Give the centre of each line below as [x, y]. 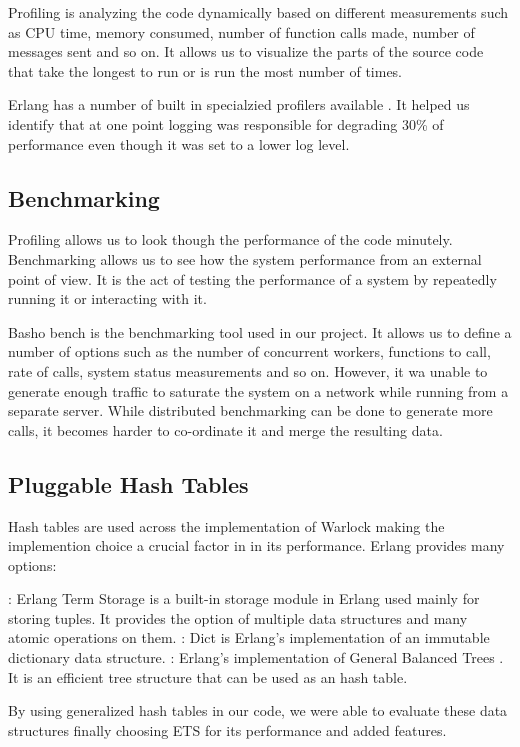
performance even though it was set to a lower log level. [179, 143]
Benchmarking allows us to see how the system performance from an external [245, 258]
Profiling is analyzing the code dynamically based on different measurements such [258, 12]
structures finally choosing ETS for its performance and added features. [227, 729]
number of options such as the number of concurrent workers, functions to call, [249, 351]
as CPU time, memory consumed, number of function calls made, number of [241, 31]
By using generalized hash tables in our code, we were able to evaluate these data [258, 710]
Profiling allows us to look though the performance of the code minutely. [230, 239]
